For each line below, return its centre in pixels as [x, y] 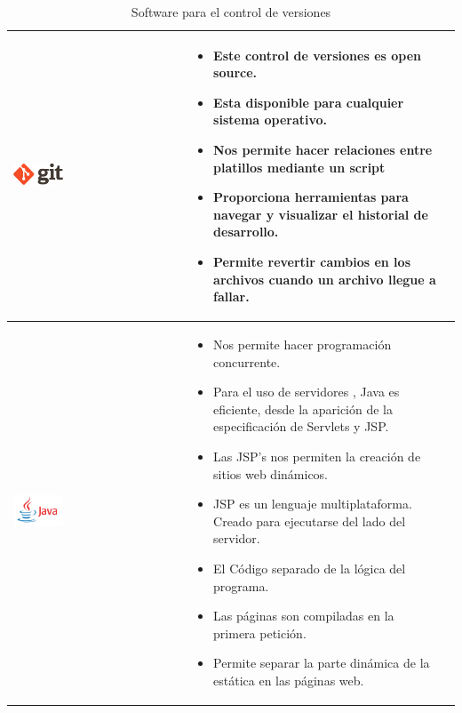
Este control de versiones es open [318, 55]
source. [235, 72]
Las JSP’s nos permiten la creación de [317, 456]
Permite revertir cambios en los [312, 261]
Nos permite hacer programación [303, 344]
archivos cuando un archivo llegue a [325, 279]
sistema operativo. [271, 120]
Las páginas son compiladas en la [304, 616]
